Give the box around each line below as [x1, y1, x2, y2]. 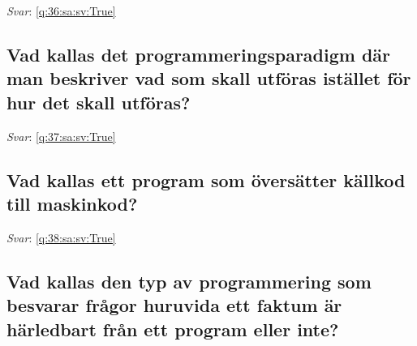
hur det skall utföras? [6, 89, 191, 114]
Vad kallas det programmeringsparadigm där [6, 41, 391, 66]
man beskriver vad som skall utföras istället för [6, 66, 411, 91]
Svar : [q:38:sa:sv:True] [6, 229, 116, 246]
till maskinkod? [6, 190, 138, 216]
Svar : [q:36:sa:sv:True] [6, 2, 116, 19]
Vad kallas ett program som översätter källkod [6, 167, 406, 192]
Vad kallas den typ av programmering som [6, 268, 372, 293]
